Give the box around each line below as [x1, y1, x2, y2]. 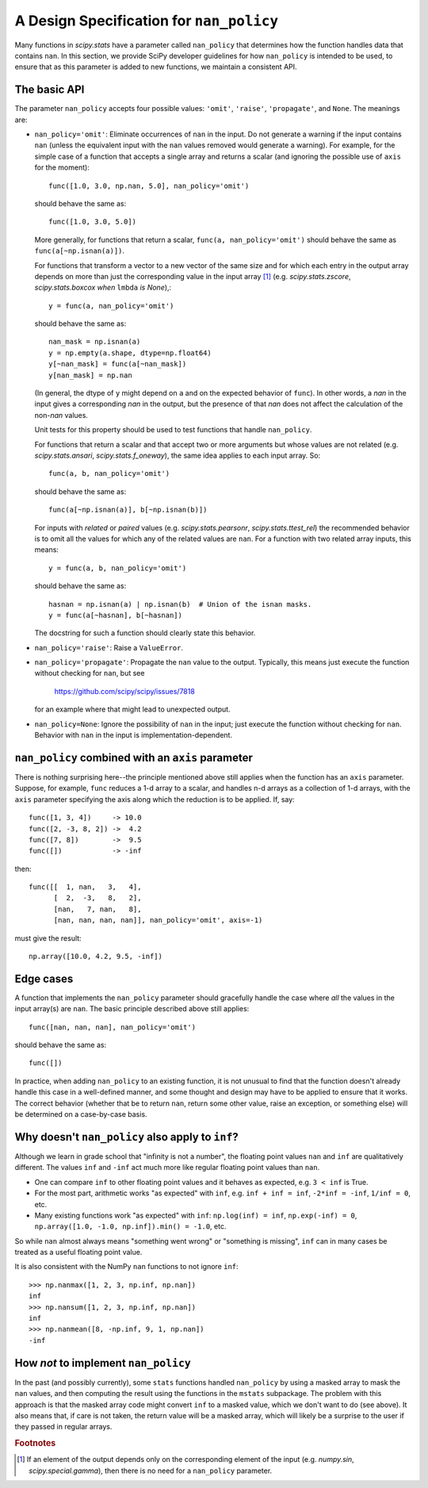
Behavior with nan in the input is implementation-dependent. [34, 731, 233, 740]
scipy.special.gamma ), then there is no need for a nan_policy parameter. [29, 1466, 273, 1475]
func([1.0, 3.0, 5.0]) [48, 217, 137, 226]
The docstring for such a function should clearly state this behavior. [34, 628, 256, 638]
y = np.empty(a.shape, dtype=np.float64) [48, 348, 212, 357]
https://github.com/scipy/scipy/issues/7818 [54, 686, 196, 696]
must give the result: [14, 933, 82, 943]
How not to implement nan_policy [14, 1356, 192, 1370]
